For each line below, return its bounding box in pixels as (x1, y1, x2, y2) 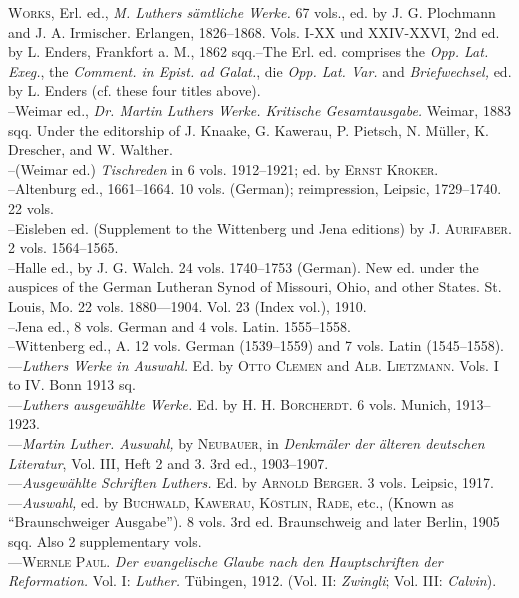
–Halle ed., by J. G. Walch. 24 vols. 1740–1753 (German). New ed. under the (8, 256, 479, 277)
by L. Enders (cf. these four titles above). (8, 80, 261, 101)
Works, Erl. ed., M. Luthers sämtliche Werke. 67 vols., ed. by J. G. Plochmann (8, 2, 496, 22)
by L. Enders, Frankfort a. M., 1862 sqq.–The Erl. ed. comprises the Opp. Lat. (8, 41, 489, 62)
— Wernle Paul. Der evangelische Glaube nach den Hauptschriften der (8, 550, 443, 571)
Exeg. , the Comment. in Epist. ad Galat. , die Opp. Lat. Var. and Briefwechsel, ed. (8, 60, 512, 81)
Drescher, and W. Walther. (8, 139, 173, 160)
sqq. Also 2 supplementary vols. (8, 531, 202, 552)
